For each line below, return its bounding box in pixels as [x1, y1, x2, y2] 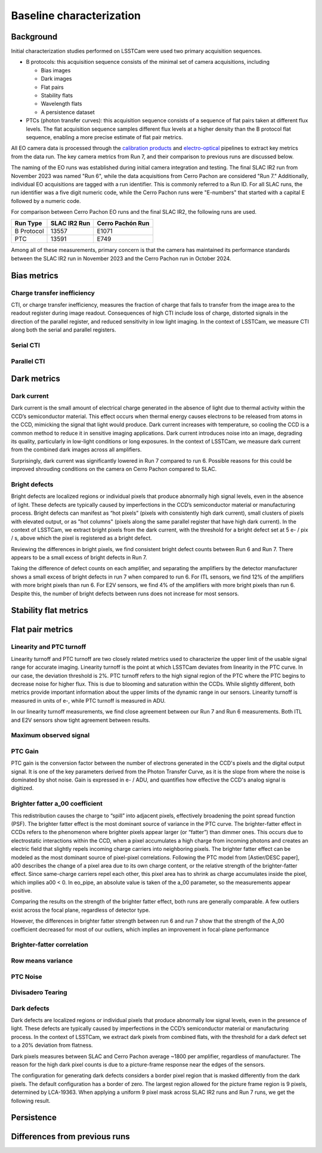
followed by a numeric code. [11, 197, 81, 204]
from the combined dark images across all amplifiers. [11, 446, 142, 453]
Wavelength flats [41, 100, 82, 107]
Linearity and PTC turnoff [11, 642, 86, 651]
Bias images [41, 66, 71, 74]
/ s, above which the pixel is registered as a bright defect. [11, 534, 152, 542]
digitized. [11, 785, 34, 792]
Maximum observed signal [11, 731, 90, 740]
